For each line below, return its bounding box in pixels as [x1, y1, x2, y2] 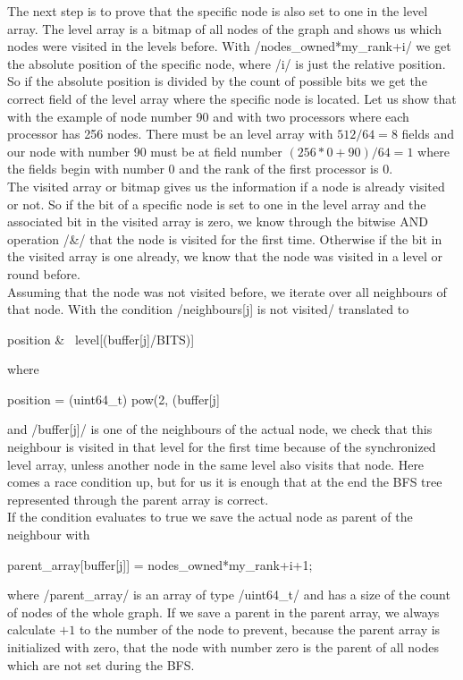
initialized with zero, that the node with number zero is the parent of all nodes [7, 638, 439, 656]
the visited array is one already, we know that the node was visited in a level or [7, 247, 442, 266]
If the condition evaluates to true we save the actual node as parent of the [7, 507, 413, 526]
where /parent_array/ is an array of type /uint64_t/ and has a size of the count [7, 585, 450, 604]
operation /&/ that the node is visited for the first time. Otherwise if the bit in [7, 229, 442, 248]
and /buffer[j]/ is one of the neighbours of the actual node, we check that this [7, 420, 433, 438]
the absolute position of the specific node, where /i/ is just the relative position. [7, 54, 446, 72]
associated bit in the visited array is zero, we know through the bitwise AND [7, 212, 428, 231]
